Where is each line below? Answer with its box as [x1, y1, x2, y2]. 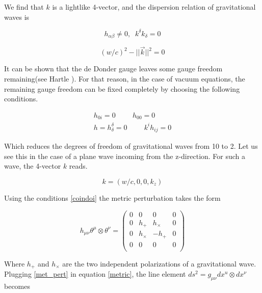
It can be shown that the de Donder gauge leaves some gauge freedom [4, 63, 223, 74]
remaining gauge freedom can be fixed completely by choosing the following [4, 83, 240, 94]
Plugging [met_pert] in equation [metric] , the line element [4, 269, 186, 279]
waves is [4, 11, 30, 22]
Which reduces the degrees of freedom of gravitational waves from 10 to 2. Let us [4, 141, 258, 151]
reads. [69, 161, 88, 171]
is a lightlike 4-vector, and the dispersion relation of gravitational [52, 2, 256, 12]
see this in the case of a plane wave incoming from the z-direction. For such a [4, 150, 246, 161]
